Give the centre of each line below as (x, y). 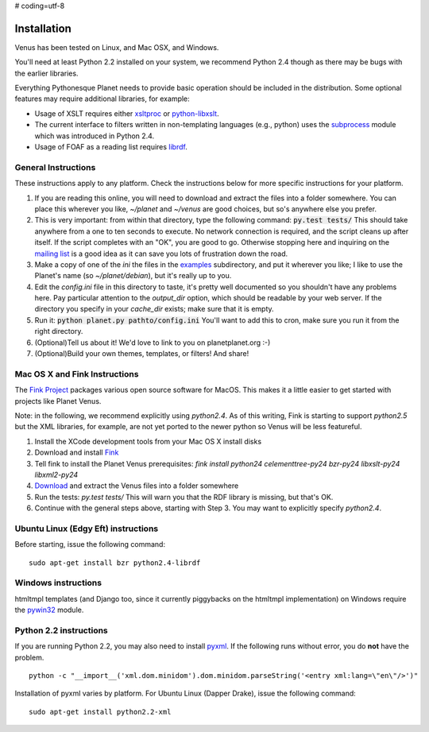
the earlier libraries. (46, 73)
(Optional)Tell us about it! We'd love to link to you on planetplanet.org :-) (153, 343)
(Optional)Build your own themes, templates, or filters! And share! (142, 354)
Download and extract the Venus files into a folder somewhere (137, 486)
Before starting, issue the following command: (90, 544)
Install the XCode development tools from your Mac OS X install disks (148, 441)
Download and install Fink (77, 452)
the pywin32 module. (49, 610)
